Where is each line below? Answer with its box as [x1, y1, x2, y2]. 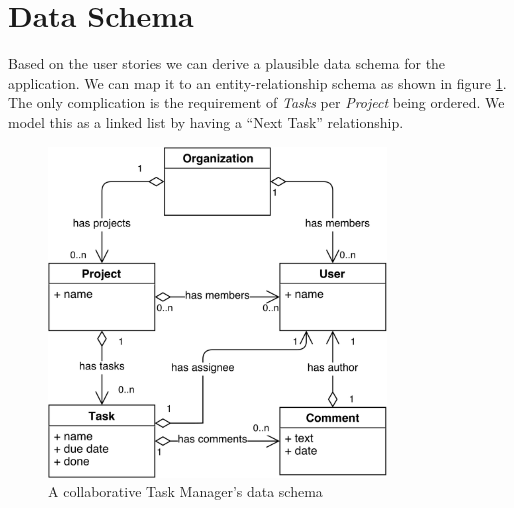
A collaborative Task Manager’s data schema [48, 481, 323, 502]
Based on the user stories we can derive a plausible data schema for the [8, 53, 446, 74]
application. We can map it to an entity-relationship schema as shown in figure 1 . [8, 72, 507, 93]
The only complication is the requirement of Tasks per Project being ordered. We [8, 92, 505, 113]
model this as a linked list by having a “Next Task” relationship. [8, 111, 404, 132]
